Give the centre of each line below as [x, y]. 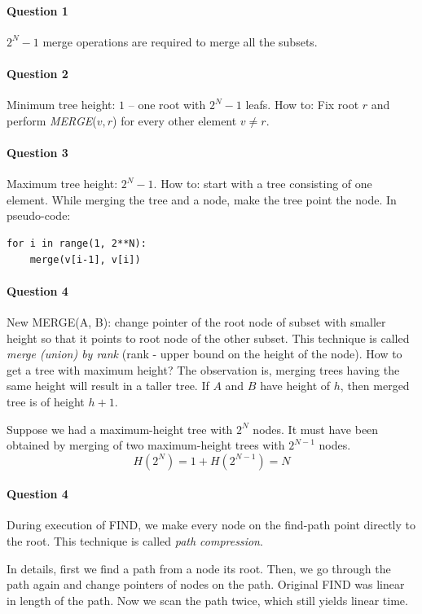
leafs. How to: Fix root [302, 105]
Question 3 [37, 152]
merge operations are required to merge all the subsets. [180, 41]
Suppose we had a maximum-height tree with [120, 429]
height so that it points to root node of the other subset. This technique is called [208, 338]
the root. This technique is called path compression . [135, 541]
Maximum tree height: [62, 184]
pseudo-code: [39, 215]
